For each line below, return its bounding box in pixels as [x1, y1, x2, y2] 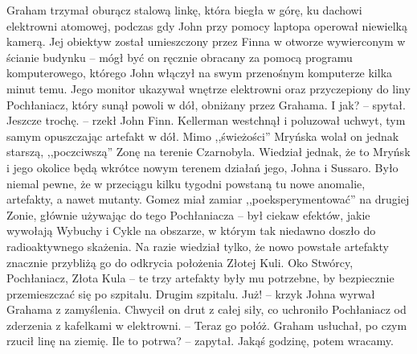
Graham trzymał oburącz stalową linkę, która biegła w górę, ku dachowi [6, 2, 362, 18]
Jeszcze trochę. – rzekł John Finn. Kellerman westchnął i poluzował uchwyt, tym [6, 112, 406, 129]
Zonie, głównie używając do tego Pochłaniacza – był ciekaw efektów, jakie [6, 206, 370, 223]
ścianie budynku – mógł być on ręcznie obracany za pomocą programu [6, 48, 353, 65]
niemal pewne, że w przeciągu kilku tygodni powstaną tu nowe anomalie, [6, 175, 366, 191]
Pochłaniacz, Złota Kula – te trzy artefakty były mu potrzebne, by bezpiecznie [6, 270, 395, 286]
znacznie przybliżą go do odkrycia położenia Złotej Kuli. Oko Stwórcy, [6, 253, 354, 270]
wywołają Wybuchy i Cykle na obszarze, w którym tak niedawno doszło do [6, 222, 376, 239]
